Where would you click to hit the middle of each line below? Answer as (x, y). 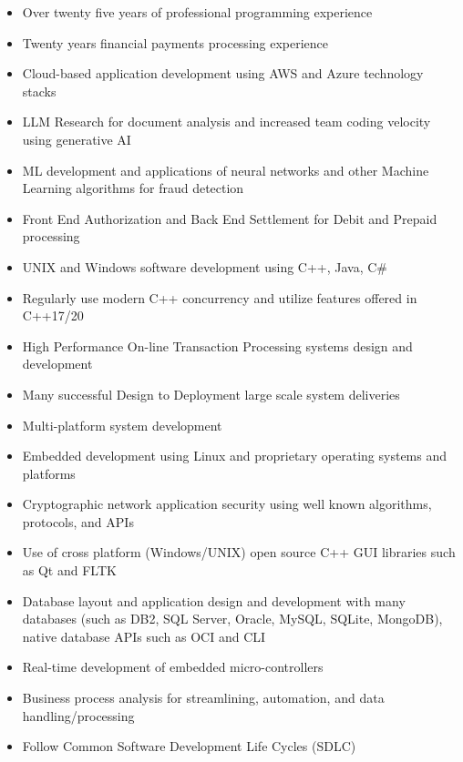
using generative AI (77, 139)
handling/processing (78, 715)
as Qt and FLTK (69, 570)
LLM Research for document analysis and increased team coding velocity (226, 122)
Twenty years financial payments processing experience (175, 42)
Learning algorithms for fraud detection (133, 188)
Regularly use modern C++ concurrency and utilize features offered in (220, 297)
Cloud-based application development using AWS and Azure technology (223, 73)
